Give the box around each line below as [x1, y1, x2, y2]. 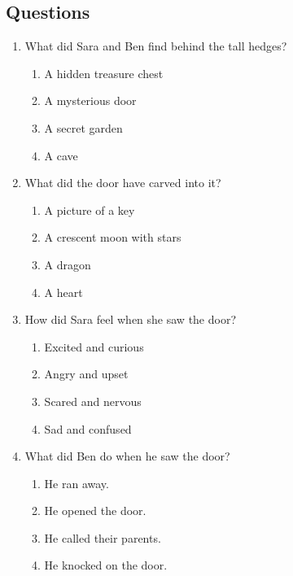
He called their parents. [44, 529, 161, 546]
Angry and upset [44, 365, 129, 382]
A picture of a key [44, 201, 135, 218]
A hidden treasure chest [44, 64, 164, 81]
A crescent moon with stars [44, 229, 181, 246]
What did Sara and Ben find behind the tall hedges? [24, 37, 287, 55]
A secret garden [44, 119, 123, 136]
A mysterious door [44, 92, 137, 109]
